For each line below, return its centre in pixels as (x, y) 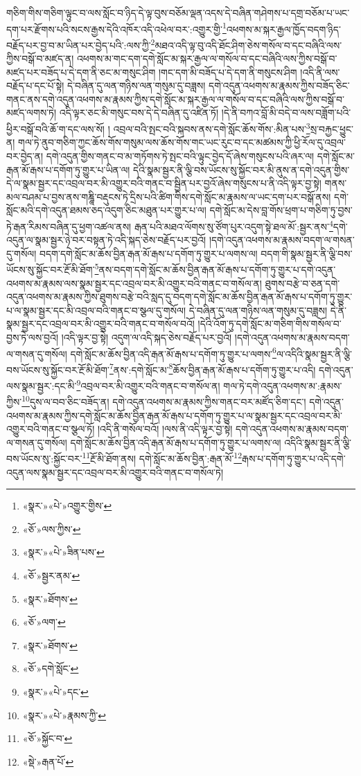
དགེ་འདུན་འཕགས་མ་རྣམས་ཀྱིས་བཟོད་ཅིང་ (279, 85)
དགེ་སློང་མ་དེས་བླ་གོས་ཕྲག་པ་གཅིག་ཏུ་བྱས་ (281, 210)
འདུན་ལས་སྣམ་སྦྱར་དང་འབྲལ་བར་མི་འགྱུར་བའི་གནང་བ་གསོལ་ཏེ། (115, 472)
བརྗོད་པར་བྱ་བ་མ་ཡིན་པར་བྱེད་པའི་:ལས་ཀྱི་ (79, 45)
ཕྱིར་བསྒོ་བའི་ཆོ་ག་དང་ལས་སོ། (55, 128)
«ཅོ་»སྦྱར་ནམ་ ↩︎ (51, 575)
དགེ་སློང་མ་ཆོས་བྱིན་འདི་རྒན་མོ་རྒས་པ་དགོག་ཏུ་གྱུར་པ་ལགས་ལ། (176, 442)
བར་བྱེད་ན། (25, 155)
